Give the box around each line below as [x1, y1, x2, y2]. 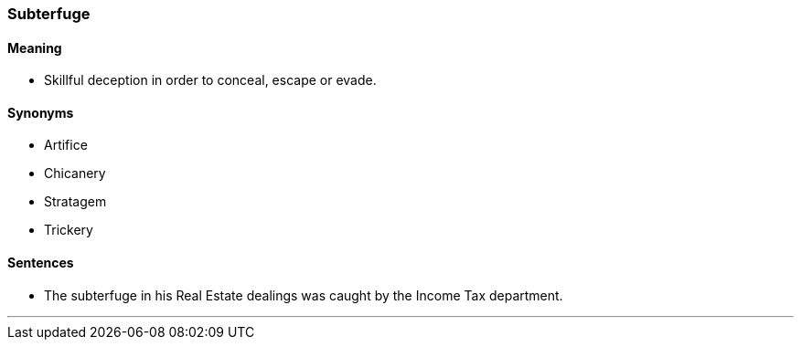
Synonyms [7, 104, 74, 121]
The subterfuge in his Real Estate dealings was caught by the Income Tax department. [44, 287, 563, 303]
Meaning [7, 39, 62, 56]
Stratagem [44, 194, 107, 210]
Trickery [44, 222, 93, 238]
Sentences [7, 255, 74, 271]
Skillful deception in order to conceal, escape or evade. [44, 72, 377, 89]
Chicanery [44, 165, 106, 182]
